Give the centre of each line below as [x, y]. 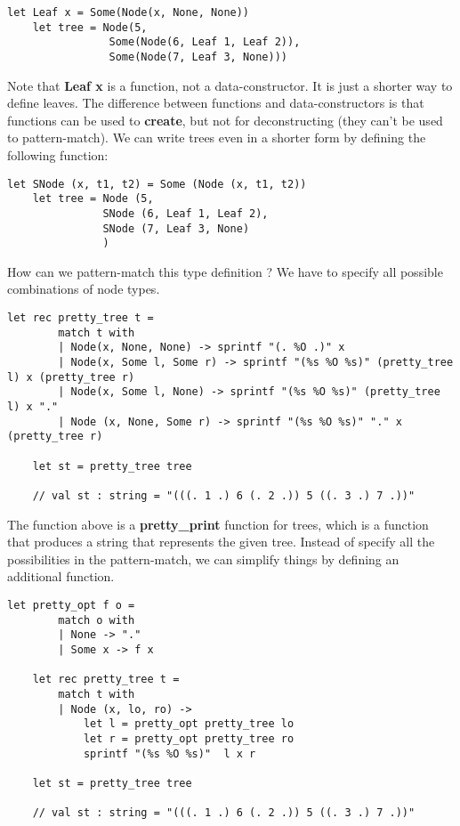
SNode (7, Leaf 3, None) [176, 228]
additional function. [61, 576]
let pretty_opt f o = [71, 605]
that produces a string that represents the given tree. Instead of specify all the [221, 542]
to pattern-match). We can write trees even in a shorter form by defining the [217, 138]
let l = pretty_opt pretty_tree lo [189, 724]
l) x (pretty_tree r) [71, 377]
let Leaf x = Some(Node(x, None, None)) [129, 12]
